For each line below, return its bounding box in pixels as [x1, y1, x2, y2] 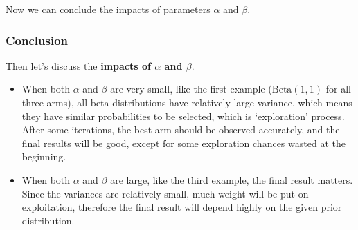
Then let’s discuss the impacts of [6, 58, 151, 73]
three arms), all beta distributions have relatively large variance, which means [21, 95, 352, 109]
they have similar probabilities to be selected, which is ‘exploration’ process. [21, 108, 345, 123]
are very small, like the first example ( [110, 82, 272, 96]
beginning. [21, 149, 66, 164]
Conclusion [6, 31, 68, 48]
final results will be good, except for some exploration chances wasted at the [21, 135, 346, 150]
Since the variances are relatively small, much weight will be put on [21, 186, 309, 200]
